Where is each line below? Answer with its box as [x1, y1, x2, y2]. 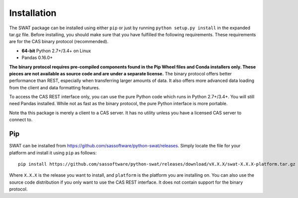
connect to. [9, 117, 33, 123]
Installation [9, 7, 57, 18]
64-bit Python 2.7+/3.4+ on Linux [21, 48, 91, 54]
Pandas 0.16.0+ [21, 55, 53, 61]
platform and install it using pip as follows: [9, 149, 97, 156]
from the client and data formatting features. [9, 84, 100, 90]
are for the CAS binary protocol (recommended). [9, 39, 109, 45]
